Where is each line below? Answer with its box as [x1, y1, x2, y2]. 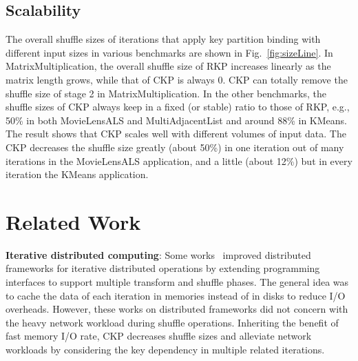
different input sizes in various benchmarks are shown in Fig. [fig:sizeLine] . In [6, 45, 333, 59]
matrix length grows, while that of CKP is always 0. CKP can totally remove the [6, 72, 348, 86]
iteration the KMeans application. [6, 167, 149, 182]
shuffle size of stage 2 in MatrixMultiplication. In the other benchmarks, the [6, 86, 326, 100]
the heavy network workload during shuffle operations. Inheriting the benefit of [6, 315, 339, 329]
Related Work [6, 207, 141, 235]
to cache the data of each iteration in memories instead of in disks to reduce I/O [6, 288, 346, 302]
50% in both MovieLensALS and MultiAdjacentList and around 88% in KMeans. [6, 113, 347, 127]
